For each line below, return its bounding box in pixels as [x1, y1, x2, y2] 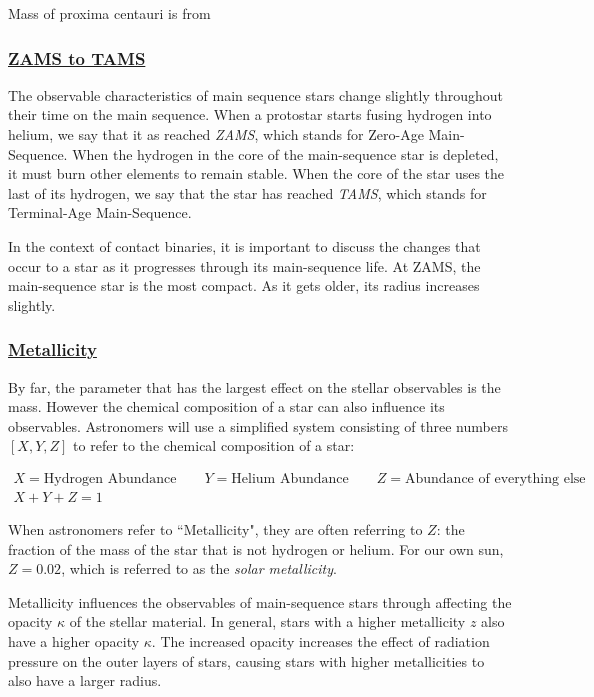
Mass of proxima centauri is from [8, 3, 211, 23]
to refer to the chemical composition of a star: [73, 435, 355, 456]
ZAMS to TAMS [8, 45, 146, 70]
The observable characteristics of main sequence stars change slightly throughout [8, 84, 503, 105]
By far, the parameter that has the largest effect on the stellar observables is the [8, 376, 501, 397]
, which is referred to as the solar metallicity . [61, 558, 337, 579]
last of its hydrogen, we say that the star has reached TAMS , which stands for [8, 182, 487, 203]
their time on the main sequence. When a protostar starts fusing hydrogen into [8, 104, 492, 125]
